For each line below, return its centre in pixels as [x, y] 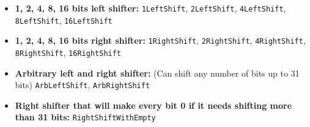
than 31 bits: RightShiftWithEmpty [85, 117]
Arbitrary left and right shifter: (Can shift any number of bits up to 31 [157, 73]
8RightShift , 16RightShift [68, 52]
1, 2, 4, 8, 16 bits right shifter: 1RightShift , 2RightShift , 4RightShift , [160, 40]
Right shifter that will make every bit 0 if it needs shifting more [153, 105]
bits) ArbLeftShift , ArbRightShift [83, 85]
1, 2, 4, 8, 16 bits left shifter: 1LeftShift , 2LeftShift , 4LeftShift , [150, 8]
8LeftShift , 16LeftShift [64, 20]
